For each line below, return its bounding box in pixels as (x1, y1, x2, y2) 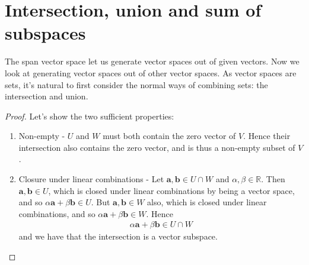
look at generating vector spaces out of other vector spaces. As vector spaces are (5, 66, 297, 79)
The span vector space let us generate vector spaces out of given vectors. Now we (5, 55, 300, 67)
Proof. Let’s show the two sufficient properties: (5, 109, 174, 122)
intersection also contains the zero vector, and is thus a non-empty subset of (18, 141, 295, 153)
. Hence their (243, 130, 291, 142)
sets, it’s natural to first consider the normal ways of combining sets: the (5, 78, 268, 91)
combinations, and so (18, 207, 95, 219)
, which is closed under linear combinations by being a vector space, (48, 184, 295, 196)
